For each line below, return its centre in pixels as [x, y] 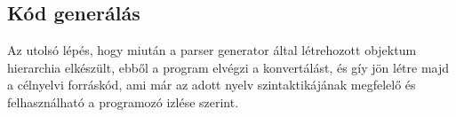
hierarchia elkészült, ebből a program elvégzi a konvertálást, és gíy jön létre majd [228, 67]
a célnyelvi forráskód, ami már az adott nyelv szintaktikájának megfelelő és [212, 85]
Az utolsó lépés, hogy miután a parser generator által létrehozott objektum [212, 50]
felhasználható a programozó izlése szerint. [123, 101]
